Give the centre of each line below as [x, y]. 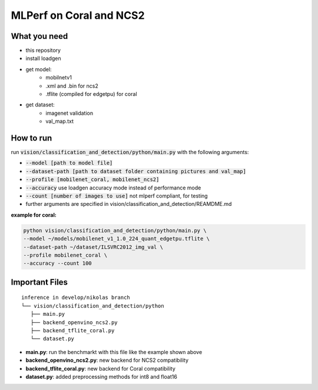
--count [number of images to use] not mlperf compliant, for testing [117, 196]
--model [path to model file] [69, 163]
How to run [32, 138]
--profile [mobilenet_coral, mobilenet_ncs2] [92, 180]
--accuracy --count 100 [58, 264]
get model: [39, 69]
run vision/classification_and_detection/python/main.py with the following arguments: [130, 152]
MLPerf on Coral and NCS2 [78, 15]
